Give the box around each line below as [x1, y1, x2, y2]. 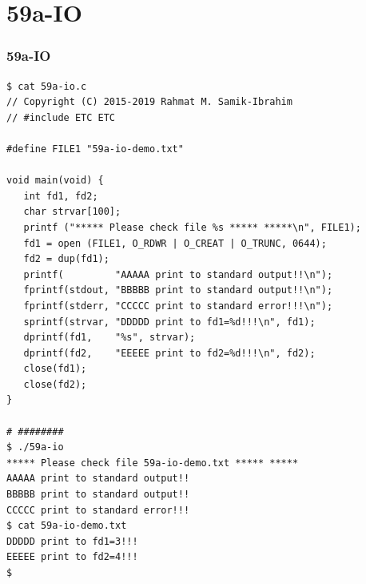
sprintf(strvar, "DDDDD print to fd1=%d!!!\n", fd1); [23, 316, 316, 328]
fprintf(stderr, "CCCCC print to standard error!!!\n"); [23, 300, 333, 312]
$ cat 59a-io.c [6, 80, 87, 92]
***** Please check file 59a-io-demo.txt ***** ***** [6, 457, 299, 469]
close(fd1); [23, 363, 87, 375]
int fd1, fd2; [23, 190, 98, 202]
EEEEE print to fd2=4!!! [6, 551, 138, 563]
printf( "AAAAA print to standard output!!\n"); [23, 268, 333, 280]
